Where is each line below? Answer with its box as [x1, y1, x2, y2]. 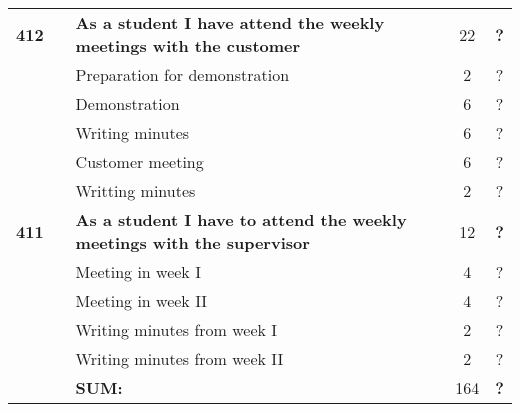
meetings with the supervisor [75, 231, 310, 254]
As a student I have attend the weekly [75, 11, 385, 34]
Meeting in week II [75, 289, 208, 312]
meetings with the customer [75, 34, 301, 57]
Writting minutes [75, 179, 196, 202]
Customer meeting [75, 150, 204, 173]
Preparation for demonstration [75, 63, 290, 86]
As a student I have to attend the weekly [75, 208, 407, 231]
